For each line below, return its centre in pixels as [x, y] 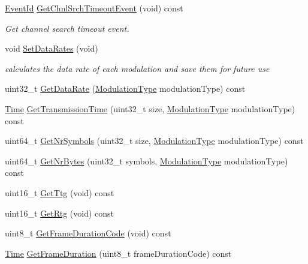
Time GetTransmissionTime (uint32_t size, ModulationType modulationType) [150, 108]
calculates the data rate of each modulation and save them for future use [137, 68]
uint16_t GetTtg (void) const [60, 192]
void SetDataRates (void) [52, 48]
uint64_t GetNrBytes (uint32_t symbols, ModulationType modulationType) [147, 160]
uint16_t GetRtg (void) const [59, 213]
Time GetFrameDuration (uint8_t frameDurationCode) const [118, 253]
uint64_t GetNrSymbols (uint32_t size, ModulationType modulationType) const [154, 141]
